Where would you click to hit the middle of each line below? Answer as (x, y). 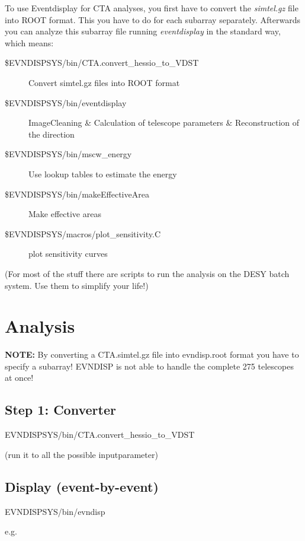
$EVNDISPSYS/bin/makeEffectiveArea (77, 194)
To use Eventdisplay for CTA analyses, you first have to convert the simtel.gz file (152, 8)
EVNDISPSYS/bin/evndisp (55, 511)
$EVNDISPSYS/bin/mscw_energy (68, 154)
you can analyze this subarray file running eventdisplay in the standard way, (143, 31)
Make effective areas (65, 214)
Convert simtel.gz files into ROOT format (104, 82)
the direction (52, 134)
